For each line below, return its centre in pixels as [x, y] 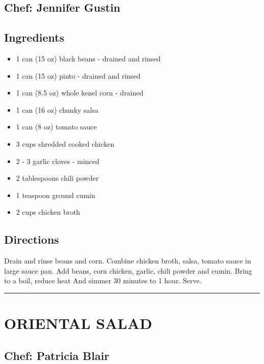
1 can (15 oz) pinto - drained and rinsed [78, 75]
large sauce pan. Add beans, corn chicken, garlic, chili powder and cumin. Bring [128, 270]
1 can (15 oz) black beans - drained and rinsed [88, 58]
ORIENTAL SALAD [78, 323]
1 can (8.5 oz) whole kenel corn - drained [80, 93]
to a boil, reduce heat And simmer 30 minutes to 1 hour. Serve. [103, 280]
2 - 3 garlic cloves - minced [58, 161]
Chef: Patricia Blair [57, 355]
